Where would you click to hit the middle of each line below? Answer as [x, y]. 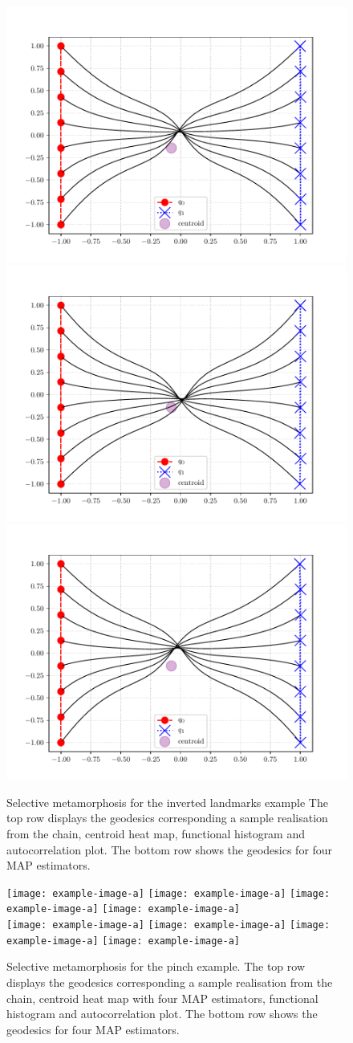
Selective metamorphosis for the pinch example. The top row [156, 966]
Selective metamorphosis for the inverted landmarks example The [167, 802]
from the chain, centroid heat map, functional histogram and [156, 833]
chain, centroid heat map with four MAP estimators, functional [162, 998]
